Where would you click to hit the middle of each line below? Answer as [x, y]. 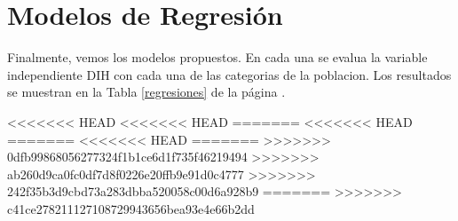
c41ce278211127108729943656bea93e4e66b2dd [131, 208]
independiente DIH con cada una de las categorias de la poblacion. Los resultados [229, 74]
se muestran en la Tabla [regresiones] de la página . [146, 92]
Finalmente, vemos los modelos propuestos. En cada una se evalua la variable [217, 57]
